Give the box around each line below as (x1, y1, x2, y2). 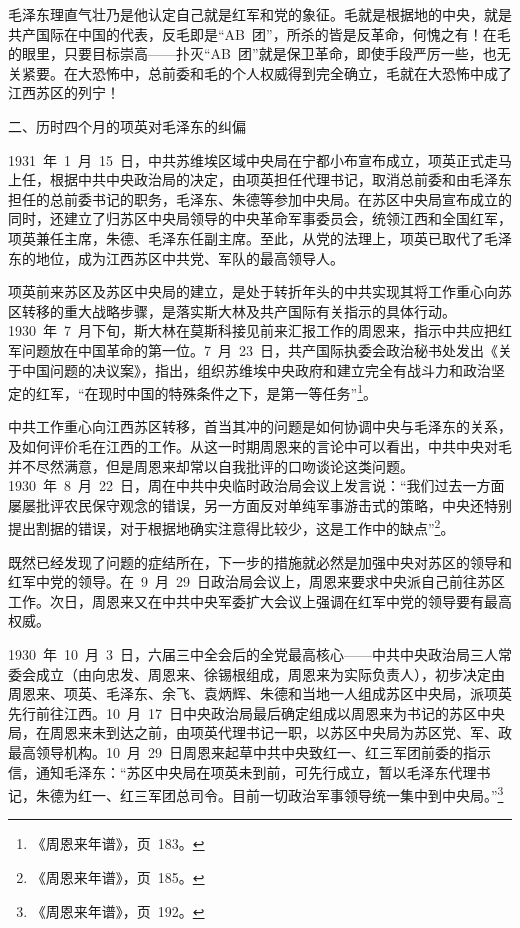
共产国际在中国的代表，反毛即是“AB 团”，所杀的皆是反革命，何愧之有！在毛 (8, 23, 511, 44)
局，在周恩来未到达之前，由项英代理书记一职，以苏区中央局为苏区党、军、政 (8, 722, 512, 743)
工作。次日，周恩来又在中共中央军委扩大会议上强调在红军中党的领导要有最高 (8, 590, 512, 611)
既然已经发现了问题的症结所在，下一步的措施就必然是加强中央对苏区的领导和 (8, 551, 512, 572)
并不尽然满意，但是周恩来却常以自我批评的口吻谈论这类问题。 (8, 455, 414, 476)
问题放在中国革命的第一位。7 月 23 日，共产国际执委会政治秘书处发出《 (21, 339, 498, 360)
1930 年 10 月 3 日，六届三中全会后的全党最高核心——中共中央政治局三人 (8, 643, 498, 664)
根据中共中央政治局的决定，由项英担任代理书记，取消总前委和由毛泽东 (49, 169, 512, 190)
